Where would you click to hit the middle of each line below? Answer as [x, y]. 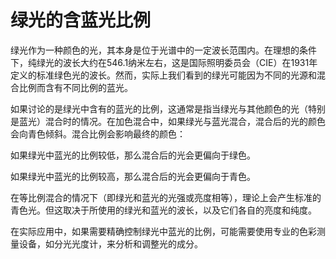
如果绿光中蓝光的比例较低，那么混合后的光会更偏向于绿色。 [133, 155]
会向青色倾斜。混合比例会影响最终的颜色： [98, 133]
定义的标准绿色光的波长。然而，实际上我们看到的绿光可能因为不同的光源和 [163, 75]
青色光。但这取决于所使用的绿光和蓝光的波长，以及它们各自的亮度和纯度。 [163, 210]
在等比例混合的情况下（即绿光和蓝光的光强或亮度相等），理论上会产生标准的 [166, 197]
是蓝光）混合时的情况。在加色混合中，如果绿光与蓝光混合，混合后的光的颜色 [168, 121]
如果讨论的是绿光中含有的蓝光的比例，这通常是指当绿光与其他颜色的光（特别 [168, 108]
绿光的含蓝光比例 [81, 20]
